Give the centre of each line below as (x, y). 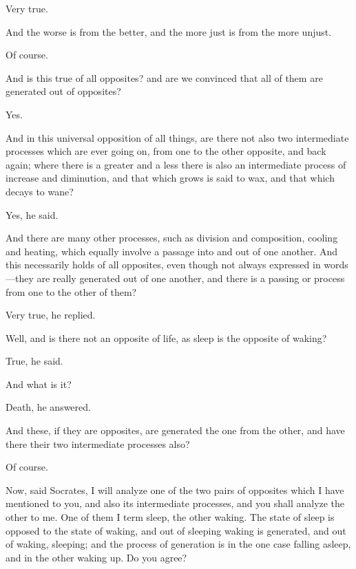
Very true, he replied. (51, 315)
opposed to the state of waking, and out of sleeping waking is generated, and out (176, 530)
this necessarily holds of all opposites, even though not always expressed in (163, 265)
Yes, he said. (32, 214)
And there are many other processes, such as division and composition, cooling (172, 238)
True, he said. (34, 361)
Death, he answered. (48, 407)
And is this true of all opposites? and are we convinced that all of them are (164, 77)
